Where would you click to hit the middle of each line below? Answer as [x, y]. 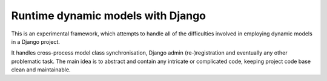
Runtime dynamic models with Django [108, 16]
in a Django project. [36, 41]
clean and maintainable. [41, 70]
